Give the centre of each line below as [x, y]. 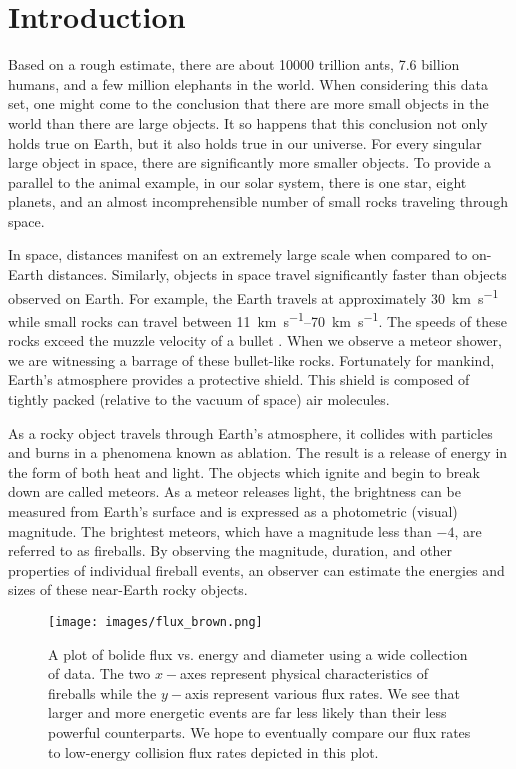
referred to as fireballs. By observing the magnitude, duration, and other [230, 550]
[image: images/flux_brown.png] [155, 621]
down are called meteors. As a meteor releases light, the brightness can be [234, 491]
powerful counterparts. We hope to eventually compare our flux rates [259, 731]
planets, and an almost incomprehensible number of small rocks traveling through [258, 201]
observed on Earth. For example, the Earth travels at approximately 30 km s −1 [253, 296]
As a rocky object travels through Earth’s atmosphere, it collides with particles [250, 432]
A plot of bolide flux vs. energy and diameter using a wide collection [258, 653]
